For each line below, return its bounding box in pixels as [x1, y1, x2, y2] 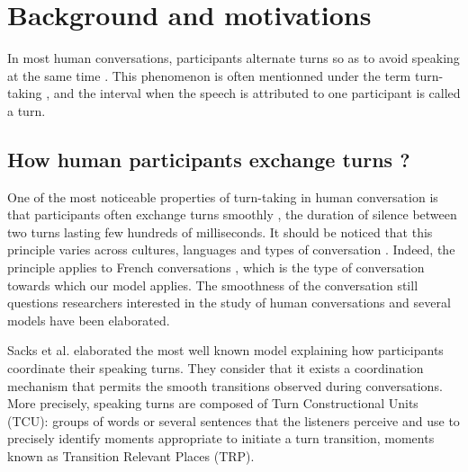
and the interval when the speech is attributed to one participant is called [53, 84, 461, 102]
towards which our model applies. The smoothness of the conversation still [7, 275, 418, 294]
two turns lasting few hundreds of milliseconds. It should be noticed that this [7, 222, 433, 241]
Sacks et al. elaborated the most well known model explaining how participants [7, 341, 444, 360]
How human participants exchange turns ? [7, 145, 410, 173]
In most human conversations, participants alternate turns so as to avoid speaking [7, 49, 460, 67]
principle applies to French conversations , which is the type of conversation [7, 258, 425, 277]
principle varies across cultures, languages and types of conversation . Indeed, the [7, 240, 455, 259]
